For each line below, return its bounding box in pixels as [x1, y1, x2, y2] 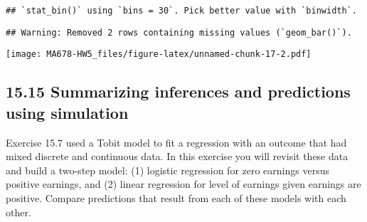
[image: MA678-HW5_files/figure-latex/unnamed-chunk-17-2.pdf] [6, 49, 312, 60]
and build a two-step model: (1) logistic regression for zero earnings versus [6, 162, 329, 177]
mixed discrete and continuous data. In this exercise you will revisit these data [6, 149, 349, 164]
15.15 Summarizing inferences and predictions [6, 80, 351, 102]
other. [6, 204, 31, 219]
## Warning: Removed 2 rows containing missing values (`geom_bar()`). [6, 27, 352, 38]
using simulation [6, 101, 129, 123]
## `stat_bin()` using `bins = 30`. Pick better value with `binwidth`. [6, 6, 357, 16]
